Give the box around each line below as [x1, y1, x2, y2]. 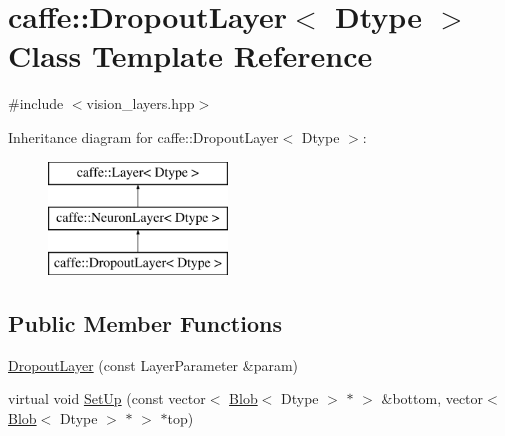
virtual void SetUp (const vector [8, 388, 206, 409]
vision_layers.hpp [86, 93, 195, 114]
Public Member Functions [8, 307, 282, 338]
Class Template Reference [8, 35, 373, 76]
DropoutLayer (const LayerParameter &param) [8, 354, 299, 375]
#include [8, 93, 64, 114]
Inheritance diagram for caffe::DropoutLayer [8, 126, 279, 147]
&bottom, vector [381, 388, 484, 409]
